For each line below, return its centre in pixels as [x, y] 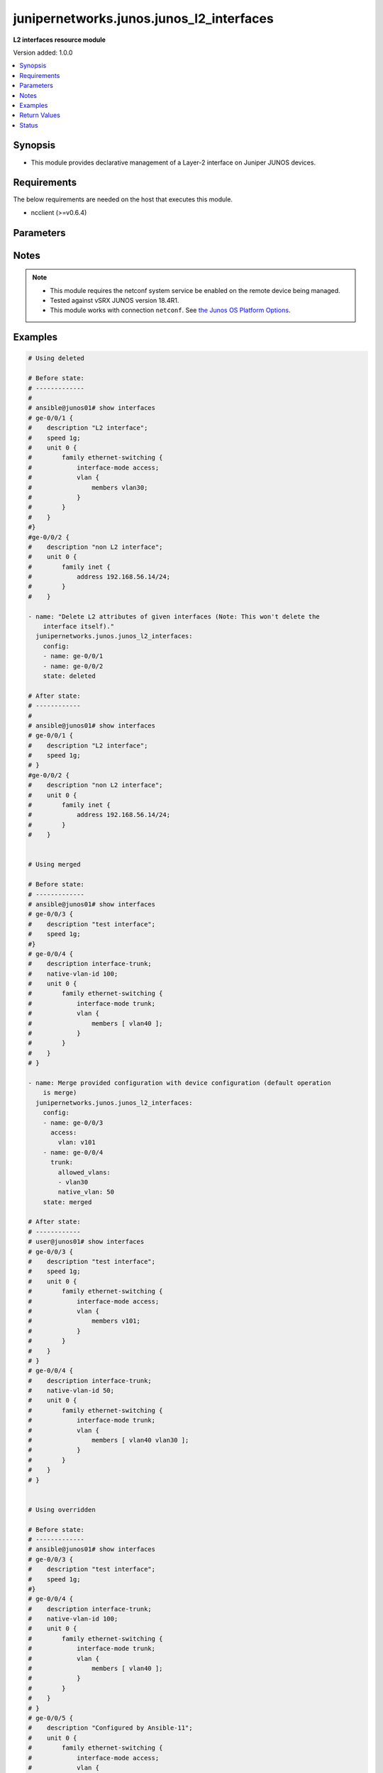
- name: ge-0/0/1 [73, 656]
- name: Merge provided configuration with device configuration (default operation [179, 1083]
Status [29, 125]
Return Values [40, 115]
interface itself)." [79, 627]
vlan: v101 [77, 1143]
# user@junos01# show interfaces [86, 1242]
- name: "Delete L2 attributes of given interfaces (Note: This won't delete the [174, 616]
